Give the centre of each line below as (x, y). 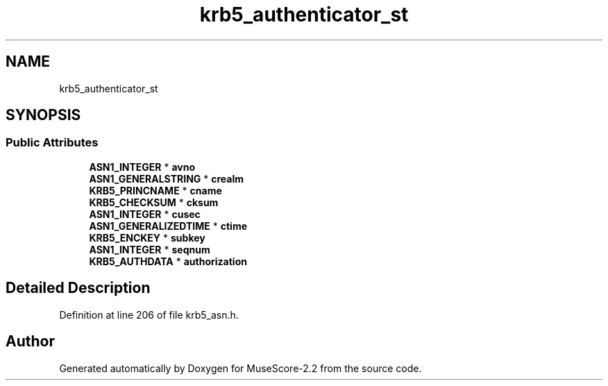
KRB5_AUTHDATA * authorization (168, 261)
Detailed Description (78, 288)
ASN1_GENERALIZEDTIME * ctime (168, 226)
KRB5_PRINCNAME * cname (155, 190)
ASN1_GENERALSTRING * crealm (167, 178)
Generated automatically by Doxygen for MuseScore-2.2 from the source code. (240, 368)
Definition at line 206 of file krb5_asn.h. (149, 314)
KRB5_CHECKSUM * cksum (154, 202)
